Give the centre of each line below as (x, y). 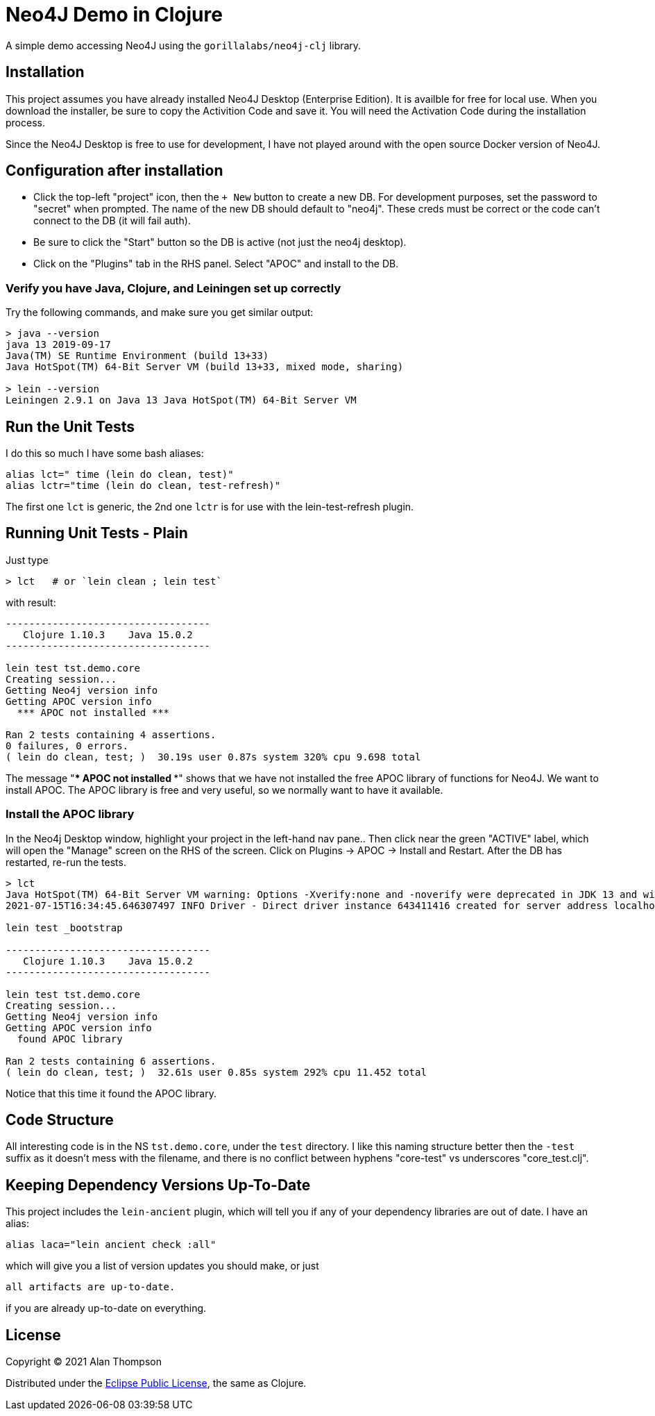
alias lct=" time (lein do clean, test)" (120, 475)
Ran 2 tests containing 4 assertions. (111, 734)
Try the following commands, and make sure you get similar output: (160, 313)
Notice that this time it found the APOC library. (111, 1093)
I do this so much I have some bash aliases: (105, 453)
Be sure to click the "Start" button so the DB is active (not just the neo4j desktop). (220, 242)
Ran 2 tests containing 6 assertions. (111, 1061)
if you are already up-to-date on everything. (106, 1308)
